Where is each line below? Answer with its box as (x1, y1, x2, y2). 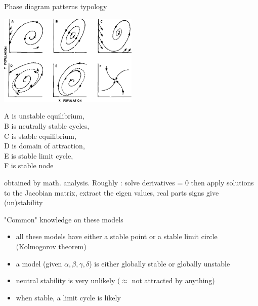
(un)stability (4, 197, 43, 208)
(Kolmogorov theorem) (16, 241, 87, 251)
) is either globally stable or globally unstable (89, 258, 230, 269)
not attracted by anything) (132, 275, 215, 286)
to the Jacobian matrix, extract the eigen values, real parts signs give (4, 187, 219, 198)
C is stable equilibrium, (4, 130, 76, 141)
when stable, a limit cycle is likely (16, 292, 121, 302)
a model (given (16, 258, 62, 269)
